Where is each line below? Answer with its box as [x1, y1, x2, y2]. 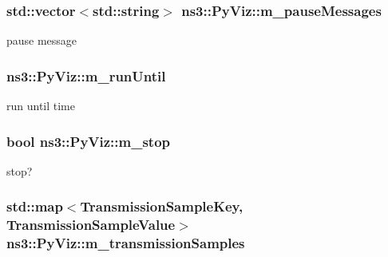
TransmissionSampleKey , [80, 196, 243, 216]
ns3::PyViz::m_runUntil [6, 65, 166, 85]
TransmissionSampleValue [6, 215, 176, 235]
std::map [6, 196, 63, 216]
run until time [6, 97, 76, 114]
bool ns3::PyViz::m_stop [6, 131, 171, 151]
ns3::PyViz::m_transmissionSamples [6, 233, 245, 253]
